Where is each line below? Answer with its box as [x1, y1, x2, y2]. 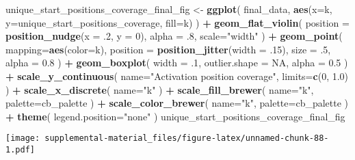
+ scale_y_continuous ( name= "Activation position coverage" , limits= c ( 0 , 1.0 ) [5, 68, 349, 83]
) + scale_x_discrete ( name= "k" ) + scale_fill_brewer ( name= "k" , [5, 82, 314, 96]
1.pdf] [5, 145, 35, 155]
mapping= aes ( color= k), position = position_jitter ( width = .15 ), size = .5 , [5, 42, 331, 56]
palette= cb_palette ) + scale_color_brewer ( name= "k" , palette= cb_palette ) [5, 96, 349, 110]
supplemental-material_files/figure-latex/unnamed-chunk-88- [44, 133, 329, 144]
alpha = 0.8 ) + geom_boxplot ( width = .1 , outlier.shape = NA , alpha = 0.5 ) [5, 55, 348, 70]
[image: [5, 133, 40, 144]
